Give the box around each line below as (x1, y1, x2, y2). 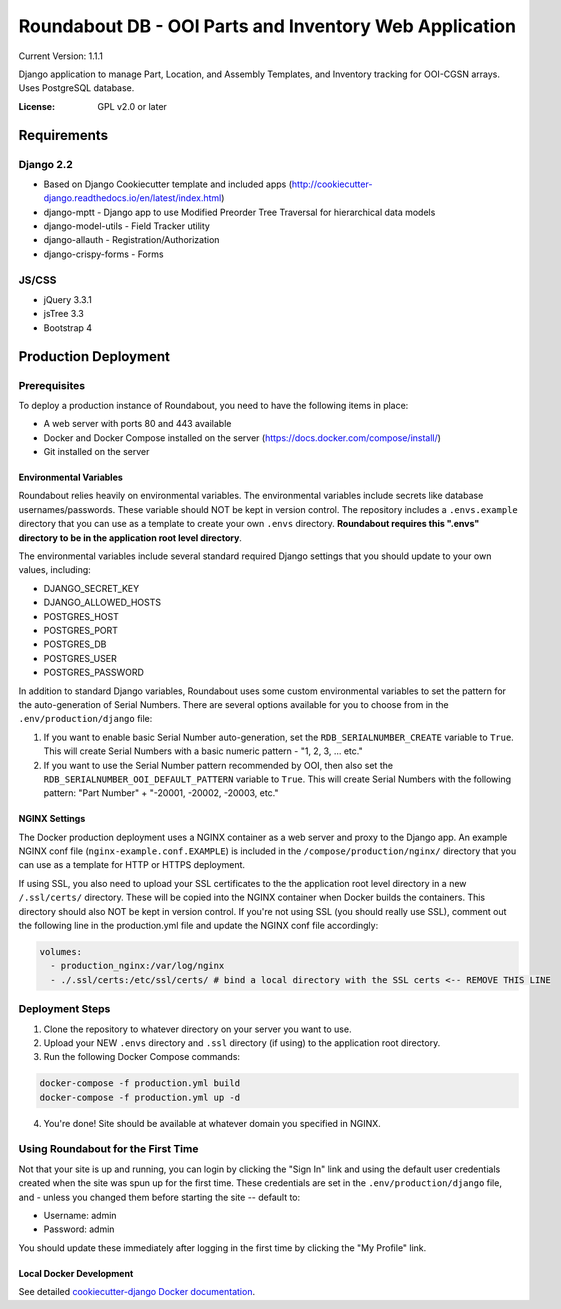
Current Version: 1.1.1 (18, 50, 104, 62)
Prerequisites (18, 378, 85, 392)
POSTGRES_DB (43, 638, 107, 650)
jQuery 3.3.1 (43, 293, 92, 305)
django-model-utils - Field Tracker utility (43, 220, 210, 232)
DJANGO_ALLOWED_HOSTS (43, 596, 162, 609)
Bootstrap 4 (43, 321, 93, 334)
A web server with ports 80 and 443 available (43, 418, 232, 430)
